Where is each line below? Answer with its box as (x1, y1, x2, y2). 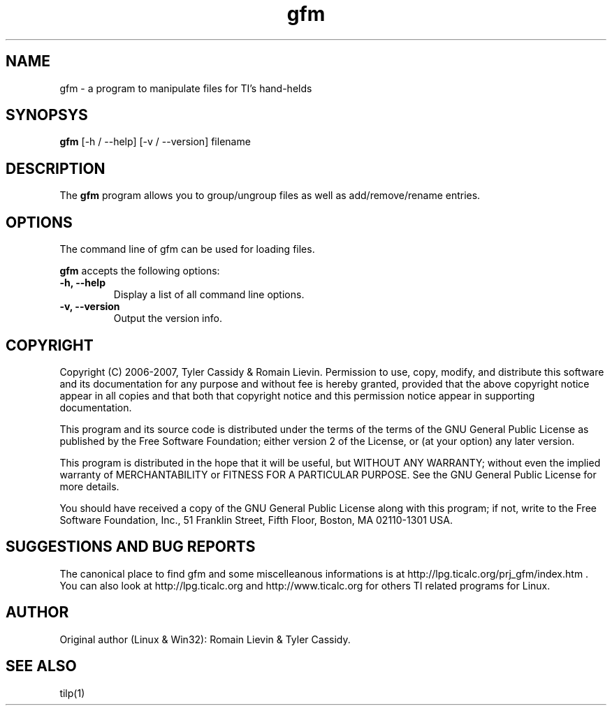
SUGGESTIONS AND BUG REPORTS (6, 538, 256, 556)
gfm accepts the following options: (59, 265, 220, 277)
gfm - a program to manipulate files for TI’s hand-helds (59, 82, 312, 94)
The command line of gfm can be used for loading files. (59, 243, 315, 256)
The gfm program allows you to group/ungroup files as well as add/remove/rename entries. (59, 189, 481, 202)
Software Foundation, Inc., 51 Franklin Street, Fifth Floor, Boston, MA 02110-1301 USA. (59, 513, 453, 526)
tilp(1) (59, 687, 85, 699)
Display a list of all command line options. (113, 288, 305, 301)
